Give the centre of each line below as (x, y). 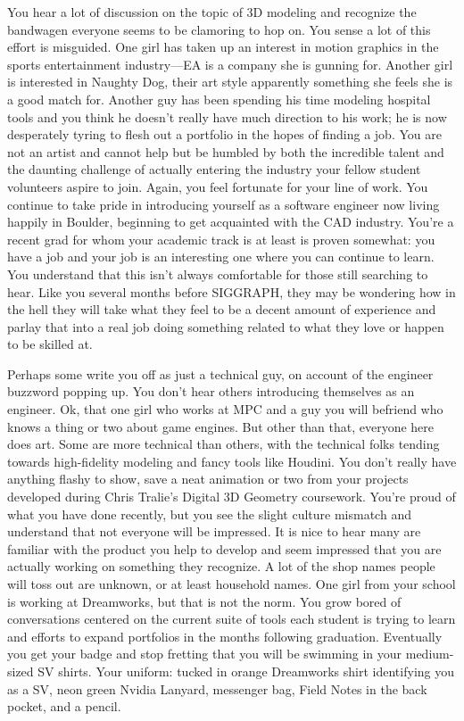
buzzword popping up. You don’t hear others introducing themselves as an (211, 391)
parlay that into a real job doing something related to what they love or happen (226, 326)
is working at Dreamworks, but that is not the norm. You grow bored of (204, 601)
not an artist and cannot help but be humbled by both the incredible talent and (226, 151)
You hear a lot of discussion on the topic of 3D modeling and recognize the (212, 12)
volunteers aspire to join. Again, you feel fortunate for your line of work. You (218, 186)
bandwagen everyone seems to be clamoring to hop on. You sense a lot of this (219, 29)
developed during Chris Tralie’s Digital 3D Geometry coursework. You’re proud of (232, 497)
